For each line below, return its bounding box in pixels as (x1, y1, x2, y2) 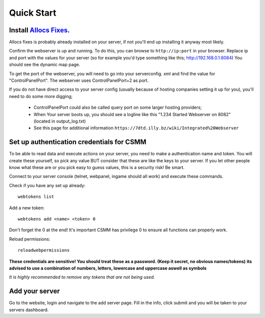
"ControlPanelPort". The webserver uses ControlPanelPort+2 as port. (9, 77, 149, 83)
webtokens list (18, 194, 54, 199)
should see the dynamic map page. (9, 62, 80, 68)
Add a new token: (9, 205, 45, 211)
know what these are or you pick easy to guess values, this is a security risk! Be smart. (9, 165, 185, 171)
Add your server (9, 287, 60, 295)
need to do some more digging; (9, 93, 73, 99)
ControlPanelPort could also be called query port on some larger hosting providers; (33, 104, 202, 110)
